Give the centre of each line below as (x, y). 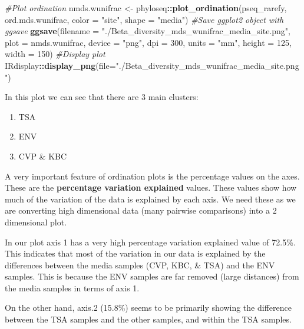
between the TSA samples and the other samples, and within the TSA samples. (148, 319)
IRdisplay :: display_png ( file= (60, 65)
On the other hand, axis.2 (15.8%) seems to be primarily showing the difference (148, 308)
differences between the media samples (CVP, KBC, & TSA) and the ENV (140, 265)
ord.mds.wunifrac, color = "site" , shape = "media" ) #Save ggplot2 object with (144, 19)
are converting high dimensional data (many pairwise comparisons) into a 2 (141, 210)
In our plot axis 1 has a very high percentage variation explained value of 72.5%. (150, 242)
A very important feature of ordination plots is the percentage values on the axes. (152, 176)
